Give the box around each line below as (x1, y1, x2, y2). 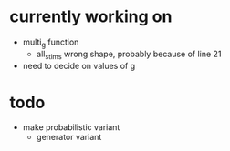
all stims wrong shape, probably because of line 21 (36, 48, 222, 61)
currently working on (9, 6, 172, 27)
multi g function (22, 36, 79, 49)
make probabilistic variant (22, 122, 120, 133)
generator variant (36, 132, 102, 143)
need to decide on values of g (22, 60, 135, 71)
